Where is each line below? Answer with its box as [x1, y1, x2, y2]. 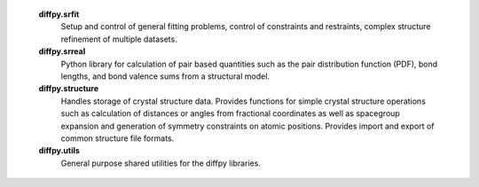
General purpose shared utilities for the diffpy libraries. [60, 158, 262, 168]
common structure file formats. [60, 133, 175, 144]
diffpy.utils [38, 145, 80, 156]
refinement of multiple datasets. [60, 34, 177, 44]
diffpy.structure [38, 83, 99, 94]
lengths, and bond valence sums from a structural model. [60, 71, 271, 82]
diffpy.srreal [38, 46, 86, 57]
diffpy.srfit [38, 9, 80, 19]
